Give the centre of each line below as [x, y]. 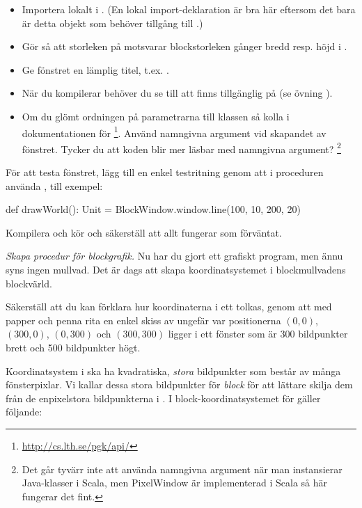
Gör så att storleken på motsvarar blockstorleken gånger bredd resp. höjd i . [184, 46]
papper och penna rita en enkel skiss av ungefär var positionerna [143, 320]
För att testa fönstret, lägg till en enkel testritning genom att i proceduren [165, 172]
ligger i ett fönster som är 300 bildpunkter [258, 334]
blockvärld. [29, 283]
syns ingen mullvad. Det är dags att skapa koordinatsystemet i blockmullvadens [176, 270]
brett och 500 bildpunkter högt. [73, 347]
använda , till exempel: [54, 185]
